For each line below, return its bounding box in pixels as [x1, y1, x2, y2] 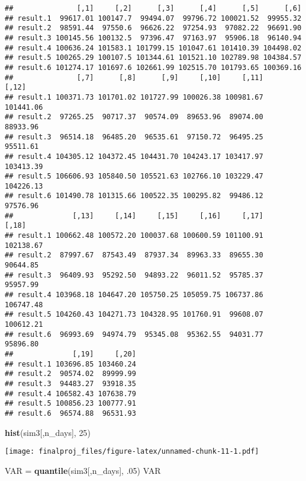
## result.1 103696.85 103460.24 [5, 359, 136, 368]
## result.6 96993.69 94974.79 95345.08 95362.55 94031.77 [5, 330, 263, 339]
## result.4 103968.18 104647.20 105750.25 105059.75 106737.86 [5, 291, 263, 300]
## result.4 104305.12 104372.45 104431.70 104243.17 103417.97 [5, 152, 263, 161]
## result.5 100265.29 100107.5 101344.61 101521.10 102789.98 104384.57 [5, 53, 302, 62]
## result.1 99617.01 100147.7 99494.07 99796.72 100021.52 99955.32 [5, 14, 302, 23]
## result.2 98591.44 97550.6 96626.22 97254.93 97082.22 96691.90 [5, 24, 302, 33]
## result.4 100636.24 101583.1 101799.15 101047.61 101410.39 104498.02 [5, 43, 302, 52]
